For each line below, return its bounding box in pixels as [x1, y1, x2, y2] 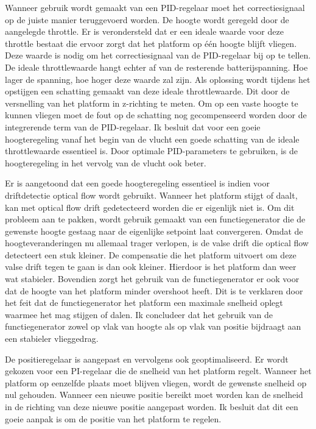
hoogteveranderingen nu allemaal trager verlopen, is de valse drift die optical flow [5, 236, 309, 249]
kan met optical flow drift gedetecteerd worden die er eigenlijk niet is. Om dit [5, 200, 295, 213]
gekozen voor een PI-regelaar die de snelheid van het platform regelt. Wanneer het [5, 364, 312, 377]
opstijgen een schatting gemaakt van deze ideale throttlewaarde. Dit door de [5, 85, 290, 97]
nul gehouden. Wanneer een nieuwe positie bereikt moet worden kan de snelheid [5, 388, 303, 401]
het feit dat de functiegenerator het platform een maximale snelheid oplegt [5, 296, 283, 309]
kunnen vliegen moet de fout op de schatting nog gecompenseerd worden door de [5, 108, 307, 121]
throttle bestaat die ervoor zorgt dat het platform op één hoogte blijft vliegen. [5, 37, 297, 49]
